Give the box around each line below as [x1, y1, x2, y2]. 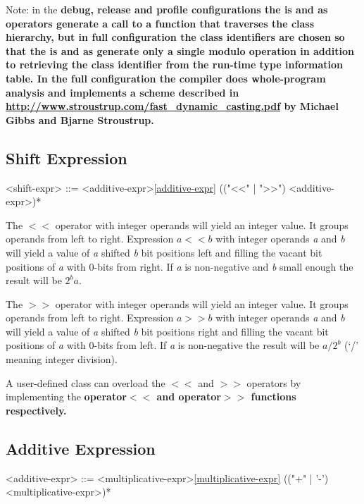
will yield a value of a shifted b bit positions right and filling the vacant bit [6, 324, 329, 338]
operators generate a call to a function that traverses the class [6, 16, 315, 30]
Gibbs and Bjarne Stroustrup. [6, 112, 154, 127]
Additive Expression [6, 437, 156, 459]
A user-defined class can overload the [6, 375, 165, 390]
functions [251, 389, 296, 404]
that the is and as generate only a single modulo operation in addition [6, 43, 354, 58]
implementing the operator [6, 389, 127, 404]
